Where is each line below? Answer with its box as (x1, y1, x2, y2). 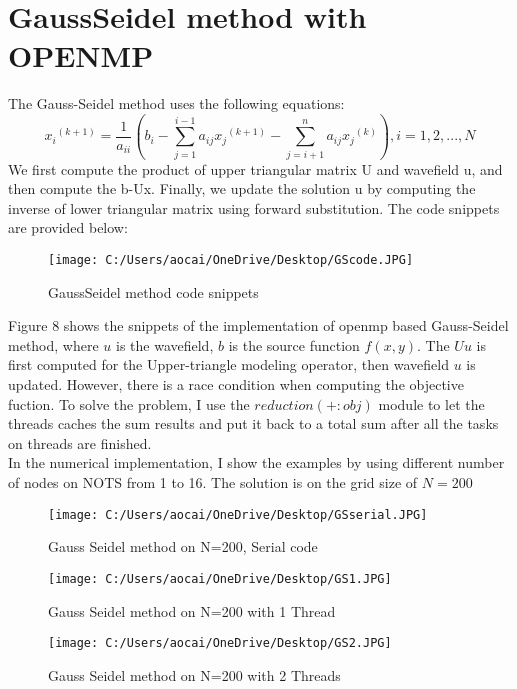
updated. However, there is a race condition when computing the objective (8, 374, 464, 395)
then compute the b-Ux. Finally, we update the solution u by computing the (8, 178, 476, 199)
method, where (8, 334, 99, 355)
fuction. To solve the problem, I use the (8, 393, 250, 414)
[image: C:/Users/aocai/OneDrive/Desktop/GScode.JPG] (48, 253, 414, 267)
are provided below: (8, 217, 128, 238)
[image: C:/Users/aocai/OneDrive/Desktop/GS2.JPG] (48, 636, 392, 651)
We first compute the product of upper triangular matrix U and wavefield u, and (8, 158, 503, 179)
